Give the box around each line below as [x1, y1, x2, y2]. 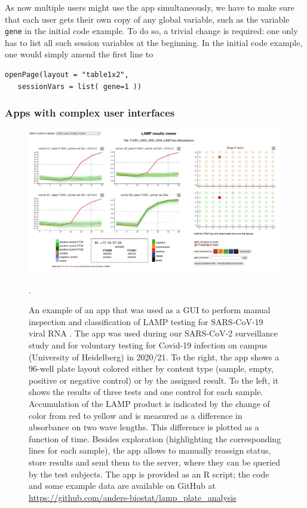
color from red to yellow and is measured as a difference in [29, 409, 242, 421]
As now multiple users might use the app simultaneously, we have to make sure [5, 1, 294, 13]
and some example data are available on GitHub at [29, 479, 216, 492]
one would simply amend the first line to [5, 48, 153, 60]
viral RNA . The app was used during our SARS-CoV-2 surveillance [29, 327, 278, 339]
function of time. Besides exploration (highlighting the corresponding [29, 432, 281, 445]
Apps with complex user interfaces [5, 105, 175, 120]
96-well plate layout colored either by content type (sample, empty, [29, 362, 274, 375]
